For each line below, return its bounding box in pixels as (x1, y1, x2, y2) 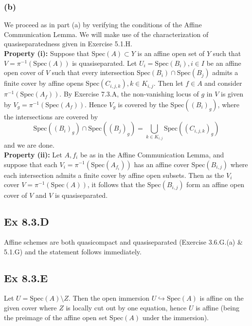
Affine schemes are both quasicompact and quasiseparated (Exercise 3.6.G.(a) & (4, 236, 243, 247)
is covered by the (118, 99, 168, 109)
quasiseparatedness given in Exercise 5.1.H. (4, 38, 132, 49)
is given (221, 89, 243, 99)
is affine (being (196, 302, 240, 312)
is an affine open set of (137, 48, 205, 58)
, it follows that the (87, 179, 145, 190)
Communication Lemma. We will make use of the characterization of (4, 29, 209, 39)
